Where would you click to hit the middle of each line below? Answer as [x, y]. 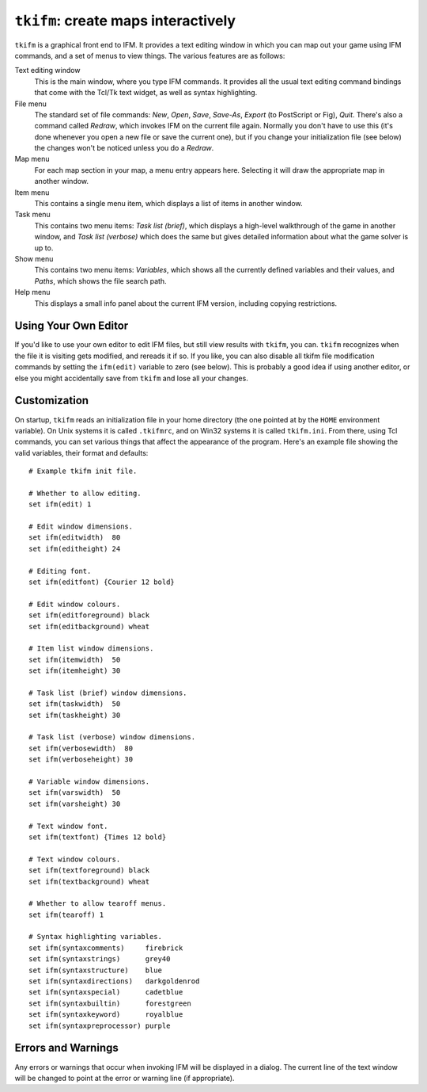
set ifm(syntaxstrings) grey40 [100, 959]
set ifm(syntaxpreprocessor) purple [100, 1025]
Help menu [32, 292]
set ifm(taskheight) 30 [75, 715]
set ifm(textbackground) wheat [89, 881]
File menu [31, 104]
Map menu [32, 159]
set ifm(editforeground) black [89, 615]
